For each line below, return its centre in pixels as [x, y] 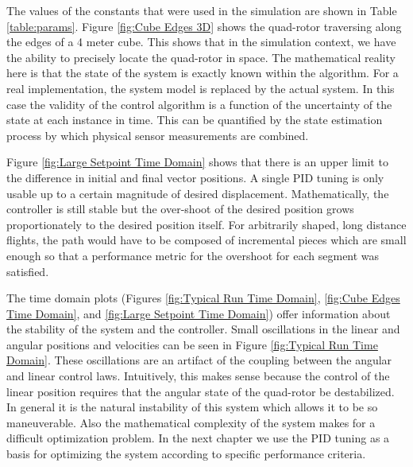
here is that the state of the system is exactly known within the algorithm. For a [203, 73]
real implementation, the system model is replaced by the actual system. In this [201, 88]
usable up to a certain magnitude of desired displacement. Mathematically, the [198, 193]
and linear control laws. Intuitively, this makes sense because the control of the [198, 376]
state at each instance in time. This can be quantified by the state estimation [195, 120]
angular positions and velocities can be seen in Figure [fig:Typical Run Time [192, 344]
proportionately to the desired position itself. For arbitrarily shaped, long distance [206, 224]
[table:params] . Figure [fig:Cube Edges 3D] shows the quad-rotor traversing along [204, 26]
